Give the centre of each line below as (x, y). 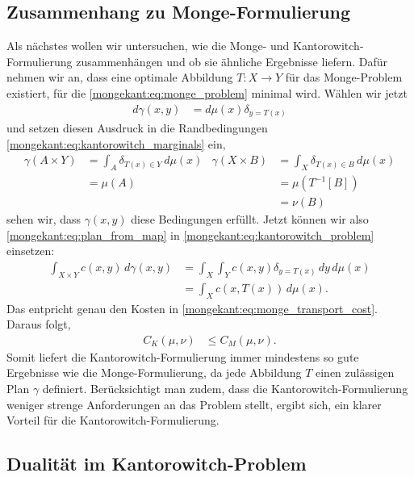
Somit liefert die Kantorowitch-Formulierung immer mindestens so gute (183, 356)
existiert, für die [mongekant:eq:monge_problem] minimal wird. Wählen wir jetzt (207, 92)
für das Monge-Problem (344, 77)
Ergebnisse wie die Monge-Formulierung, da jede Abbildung (154, 372)
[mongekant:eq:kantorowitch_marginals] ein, (116, 143)
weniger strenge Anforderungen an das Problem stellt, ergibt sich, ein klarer (194, 404)
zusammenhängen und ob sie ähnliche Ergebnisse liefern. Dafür (232, 61)
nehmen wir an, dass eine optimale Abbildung (120, 77)
